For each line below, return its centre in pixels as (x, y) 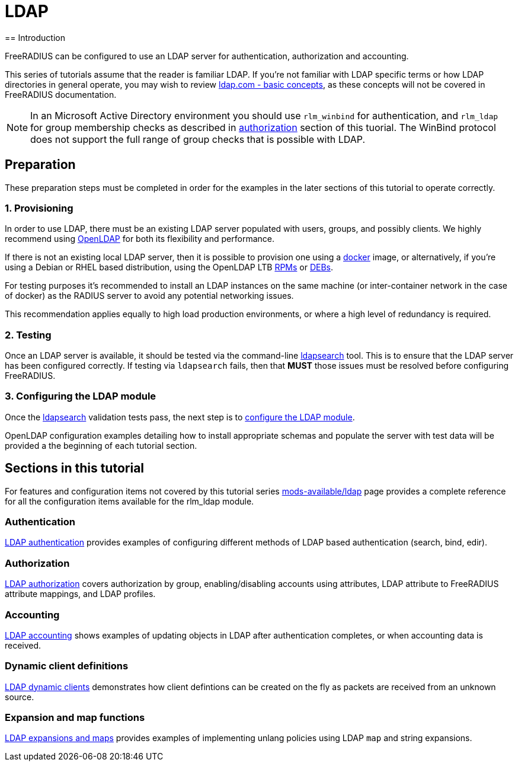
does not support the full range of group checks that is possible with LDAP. (198, 139)
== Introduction (35, 37)
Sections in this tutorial (75, 468)
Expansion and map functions (75, 718)
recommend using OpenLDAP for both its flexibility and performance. (140, 239)
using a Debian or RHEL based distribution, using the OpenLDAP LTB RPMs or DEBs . (169, 267)
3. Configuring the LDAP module (81, 396)
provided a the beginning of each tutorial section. (101, 445)
